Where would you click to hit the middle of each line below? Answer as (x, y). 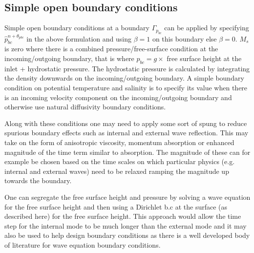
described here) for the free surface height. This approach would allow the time (123, 216)
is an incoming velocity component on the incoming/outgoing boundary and (118, 97)
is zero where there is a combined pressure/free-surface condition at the (111, 49)
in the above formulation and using (79, 38)
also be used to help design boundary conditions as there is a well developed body (127, 235)
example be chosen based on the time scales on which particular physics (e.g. (120, 161)
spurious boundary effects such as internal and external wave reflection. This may (127, 133)
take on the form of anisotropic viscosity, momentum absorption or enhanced (119, 142)
